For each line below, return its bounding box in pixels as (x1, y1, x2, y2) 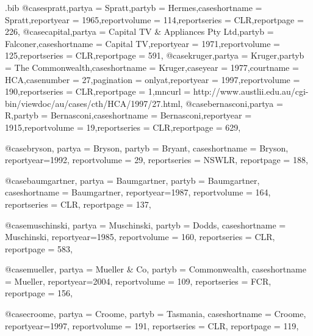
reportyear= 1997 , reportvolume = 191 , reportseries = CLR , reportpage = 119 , (5, 319, 299, 332)
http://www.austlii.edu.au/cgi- (193, 85, 309, 98)
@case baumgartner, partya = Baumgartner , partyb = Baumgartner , (5, 173, 260, 186)
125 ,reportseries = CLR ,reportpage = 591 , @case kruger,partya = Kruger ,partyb (5, 49, 304, 62)
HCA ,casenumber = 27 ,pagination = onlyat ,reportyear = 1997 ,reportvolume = (5, 73, 300, 86)
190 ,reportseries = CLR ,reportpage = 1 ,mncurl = (5, 85, 191, 98)
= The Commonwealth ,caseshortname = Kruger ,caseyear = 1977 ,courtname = (5, 60, 299, 73)
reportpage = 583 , (5, 242, 73, 255)
